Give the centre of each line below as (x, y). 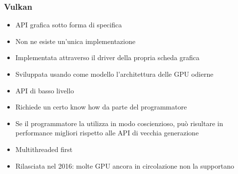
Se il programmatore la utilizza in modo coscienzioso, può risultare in (119, 123)
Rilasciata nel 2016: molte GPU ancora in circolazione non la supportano (125, 165)
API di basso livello (45, 90)
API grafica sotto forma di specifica (69, 25)
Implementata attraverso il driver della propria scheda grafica (107, 57)
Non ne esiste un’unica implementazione (75, 41)
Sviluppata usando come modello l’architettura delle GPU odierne (114, 74)
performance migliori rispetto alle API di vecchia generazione (107, 133)
